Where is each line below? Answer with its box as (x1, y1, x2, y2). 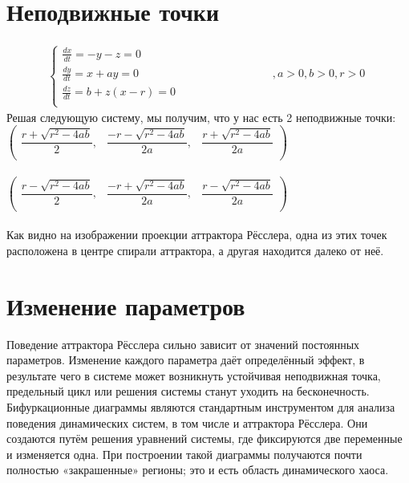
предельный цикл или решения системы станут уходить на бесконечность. (6, 383, 370, 400)
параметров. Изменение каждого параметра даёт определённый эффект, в (6, 351, 365, 368)
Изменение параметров (6, 289, 245, 322)
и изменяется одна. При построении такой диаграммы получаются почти (6, 445, 362, 462)
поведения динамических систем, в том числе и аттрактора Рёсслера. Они (6, 414, 368, 431)
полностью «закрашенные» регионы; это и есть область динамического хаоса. (6, 461, 389, 478)
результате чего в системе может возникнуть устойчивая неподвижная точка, (6, 367, 381, 384)
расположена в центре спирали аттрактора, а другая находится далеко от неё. (6, 241, 384, 258)
